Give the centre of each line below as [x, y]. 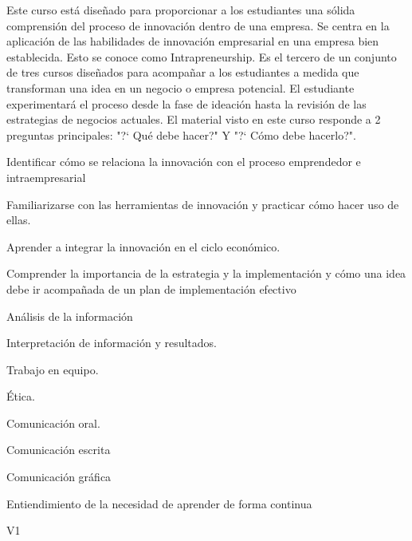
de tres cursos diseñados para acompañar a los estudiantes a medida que [183, 72]
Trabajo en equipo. [53, 369]
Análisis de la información [70, 316]
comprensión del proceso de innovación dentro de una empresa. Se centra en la [198, 25]
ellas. [19, 220]
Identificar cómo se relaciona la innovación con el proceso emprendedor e [184, 162]
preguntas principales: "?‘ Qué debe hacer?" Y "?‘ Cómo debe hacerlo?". [181, 134]
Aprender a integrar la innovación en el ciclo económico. [143, 246]
